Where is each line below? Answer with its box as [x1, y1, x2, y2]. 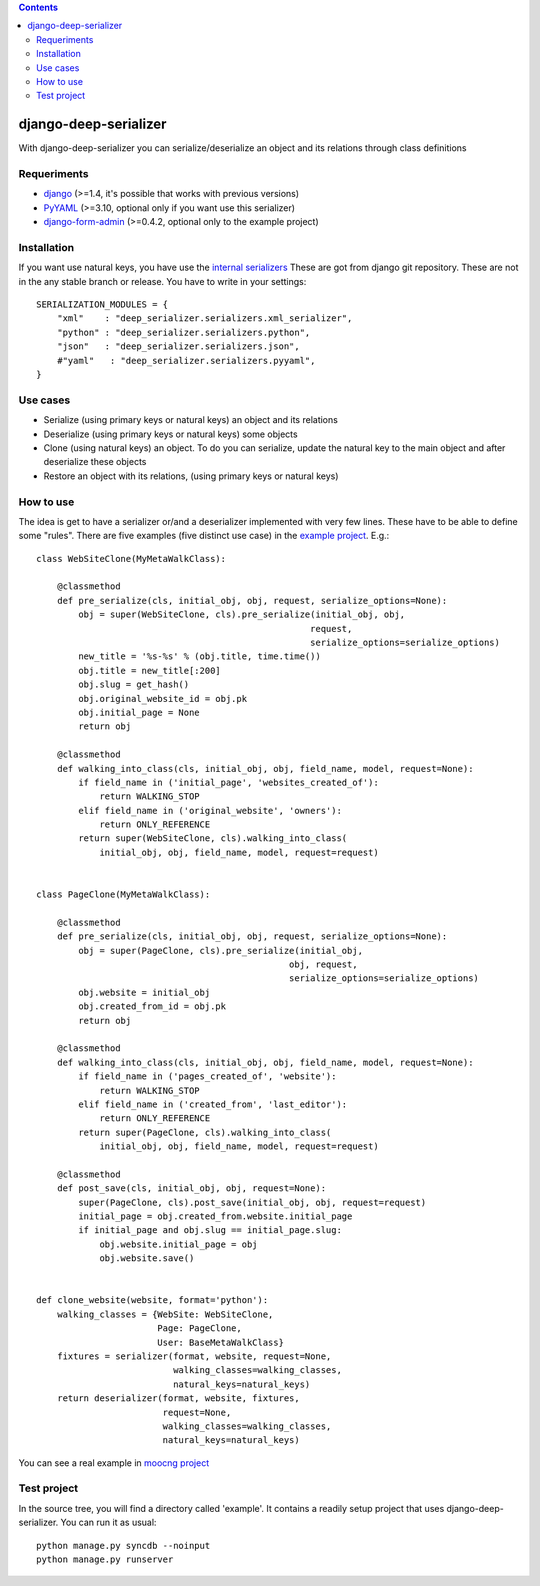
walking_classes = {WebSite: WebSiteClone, [56, 1308, 274, 1320]
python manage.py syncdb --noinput [36, 1540, 211, 1551]
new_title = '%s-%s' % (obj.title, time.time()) [78, 651, 322, 662]
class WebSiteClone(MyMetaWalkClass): [36, 553, 227, 564]
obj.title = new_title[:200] [78, 665, 222, 676]
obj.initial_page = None [78, 706, 200, 718]
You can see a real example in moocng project [18, 1456, 210, 1469]
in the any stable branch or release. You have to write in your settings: [18, 275, 307, 287]
